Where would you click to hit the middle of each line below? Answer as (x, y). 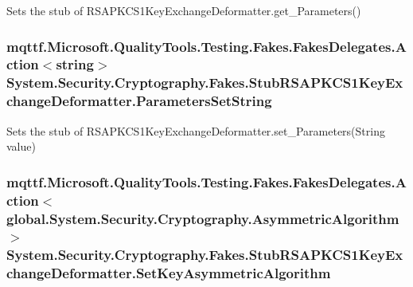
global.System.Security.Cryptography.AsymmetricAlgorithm (203, 218)
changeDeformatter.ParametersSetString (139, 101)
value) (21, 146)
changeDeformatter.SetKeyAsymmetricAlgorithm (169, 273)
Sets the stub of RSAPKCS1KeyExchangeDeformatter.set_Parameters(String (196, 130)
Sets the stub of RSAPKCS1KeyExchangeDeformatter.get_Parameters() (184, 10)
